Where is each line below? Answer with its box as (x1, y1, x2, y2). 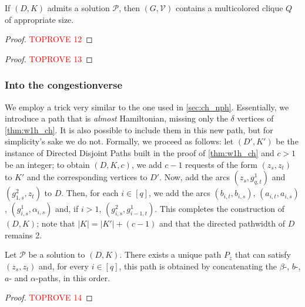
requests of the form (185, 158, 257, 170)
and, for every (39, 259, 89, 272)
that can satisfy (234, 248, 291, 261)
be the (276, 135, 299, 147)
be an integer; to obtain (5, 158, 90, 170)
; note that (36, 217, 75, 230)
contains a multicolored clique (175, 2, 283, 14)
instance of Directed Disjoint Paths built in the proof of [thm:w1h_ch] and (5, 146, 274, 158)
